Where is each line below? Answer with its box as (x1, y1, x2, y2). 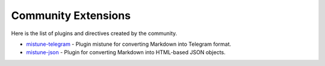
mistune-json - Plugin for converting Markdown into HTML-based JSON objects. (26, 49, 226, 56)
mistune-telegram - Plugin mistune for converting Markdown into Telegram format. (26, 40, 232, 48)
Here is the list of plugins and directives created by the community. (11, 30, 178, 37)
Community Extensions (11, 9, 131, 22)
